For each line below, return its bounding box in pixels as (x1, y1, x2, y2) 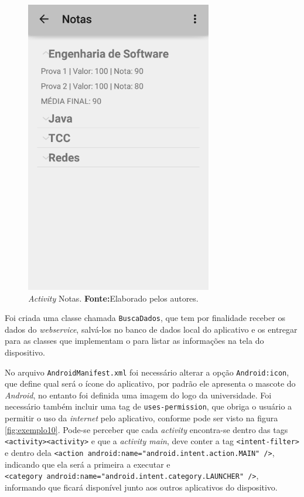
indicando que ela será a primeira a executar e (5, 458, 170, 470)
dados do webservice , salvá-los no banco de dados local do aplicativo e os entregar (5, 323, 298, 335)
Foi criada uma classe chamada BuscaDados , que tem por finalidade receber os (5, 312, 285, 324)
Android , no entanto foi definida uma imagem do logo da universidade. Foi (5, 388, 272, 401)
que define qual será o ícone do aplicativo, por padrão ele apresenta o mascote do (5, 377, 296, 390)
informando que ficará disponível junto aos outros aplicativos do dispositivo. (5, 481, 278, 493)
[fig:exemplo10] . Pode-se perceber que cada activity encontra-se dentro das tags (5, 423, 288, 435)
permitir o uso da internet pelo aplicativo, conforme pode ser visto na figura (5, 412, 278, 424)
